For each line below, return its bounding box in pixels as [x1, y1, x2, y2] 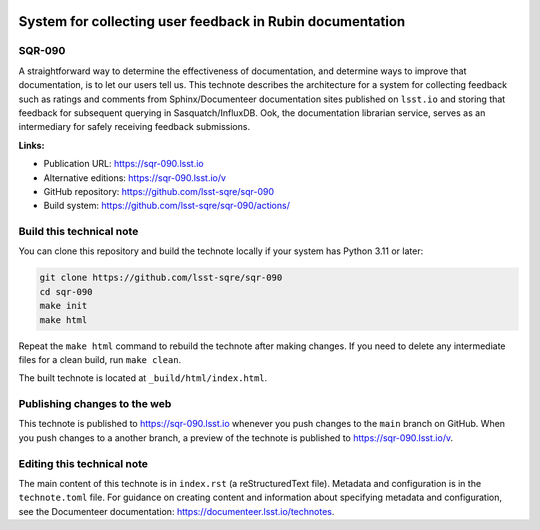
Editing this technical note [18, 456, 149, 470]
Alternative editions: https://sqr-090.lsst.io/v [43, 171, 227, 184]
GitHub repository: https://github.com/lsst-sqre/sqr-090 [43, 185, 275, 197]
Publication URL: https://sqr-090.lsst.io [43, 158, 204, 170]
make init [39, 300, 88, 312]
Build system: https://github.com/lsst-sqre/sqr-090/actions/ [43, 200, 290, 212]
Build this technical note [18, 225, 139, 239]
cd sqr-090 [39, 286, 93, 297]
